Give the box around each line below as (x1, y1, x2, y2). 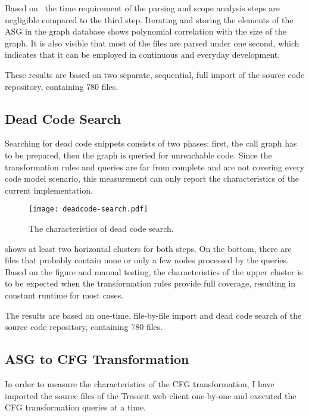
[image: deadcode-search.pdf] (29, 205, 148, 214)
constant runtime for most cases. (5, 288, 124, 301)
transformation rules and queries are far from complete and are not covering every (5, 160, 305, 173)
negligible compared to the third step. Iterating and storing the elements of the (5, 13, 294, 26)
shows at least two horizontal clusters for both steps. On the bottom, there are (5, 242, 292, 254)
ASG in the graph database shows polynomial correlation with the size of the (5, 25, 287, 38)
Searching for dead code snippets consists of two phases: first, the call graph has (5, 137, 297, 150)
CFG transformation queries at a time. (5, 401, 146, 413)
